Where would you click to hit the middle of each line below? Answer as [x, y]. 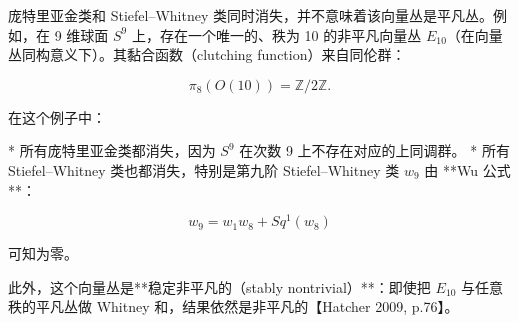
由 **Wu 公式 [467, 169]
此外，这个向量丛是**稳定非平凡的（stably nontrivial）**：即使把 [219, 286]
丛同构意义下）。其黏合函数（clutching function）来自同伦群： [207, 54]
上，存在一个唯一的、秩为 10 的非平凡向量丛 [276, 34]
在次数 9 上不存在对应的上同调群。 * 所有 [374, 150]
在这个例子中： [57, 116]
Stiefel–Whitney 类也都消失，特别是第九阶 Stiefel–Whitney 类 [204, 169]
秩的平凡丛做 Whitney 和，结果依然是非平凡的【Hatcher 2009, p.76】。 [233, 306]
